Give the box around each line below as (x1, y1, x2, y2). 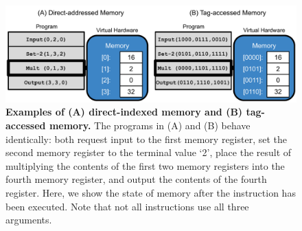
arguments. (5, 212, 52, 227)
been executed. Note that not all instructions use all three (5, 199, 249, 213)
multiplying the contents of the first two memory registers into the (5, 158, 285, 173)
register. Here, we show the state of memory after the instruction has (5, 185, 296, 199)
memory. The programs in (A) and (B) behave (49, 118, 251, 132)
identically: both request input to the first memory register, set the (5, 131, 288, 146)
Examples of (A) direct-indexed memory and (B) (5, 104, 243, 119)
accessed (5, 118, 46, 132)
